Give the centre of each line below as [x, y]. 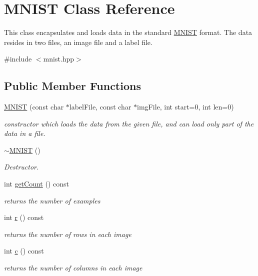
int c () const [24, 251]
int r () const [24, 217]
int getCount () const [36, 184]
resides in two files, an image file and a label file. [78, 42]
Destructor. [21, 167]
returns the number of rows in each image [68, 234]
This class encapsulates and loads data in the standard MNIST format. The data [128, 32]
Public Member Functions [72, 86]
